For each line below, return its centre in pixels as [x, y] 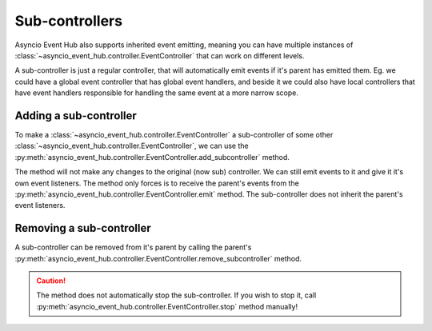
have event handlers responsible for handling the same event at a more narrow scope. [157, 93]
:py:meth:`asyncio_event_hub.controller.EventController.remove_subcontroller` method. [158, 258]
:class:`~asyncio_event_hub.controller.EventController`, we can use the [132, 146]
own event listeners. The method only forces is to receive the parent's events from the [157, 183]
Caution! [51, 281]
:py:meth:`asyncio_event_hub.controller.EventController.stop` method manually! [167, 306]
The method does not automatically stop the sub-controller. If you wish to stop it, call [176, 295]
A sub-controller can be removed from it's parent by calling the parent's [133, 247]
